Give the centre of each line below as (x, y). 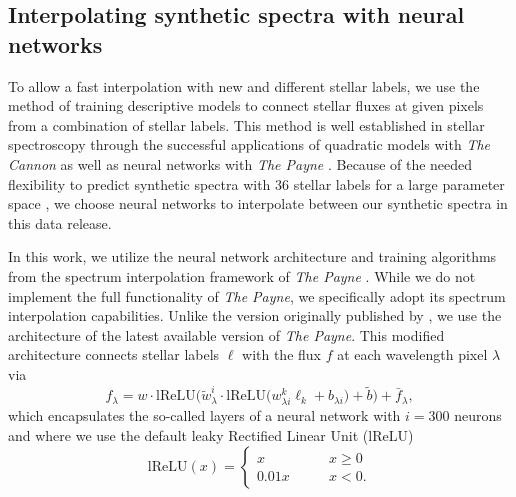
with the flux (281, 354)
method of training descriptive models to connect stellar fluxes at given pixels (246, 105)
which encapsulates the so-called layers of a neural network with (204, 415)
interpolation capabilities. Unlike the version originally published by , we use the (255, 315)
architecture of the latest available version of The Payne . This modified (226, 334)
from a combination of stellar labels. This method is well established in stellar (246, 124)
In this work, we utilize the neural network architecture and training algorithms (252, 256)
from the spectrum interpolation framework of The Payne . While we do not (242, 275)
